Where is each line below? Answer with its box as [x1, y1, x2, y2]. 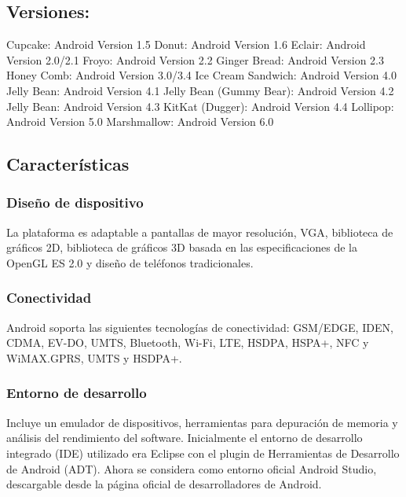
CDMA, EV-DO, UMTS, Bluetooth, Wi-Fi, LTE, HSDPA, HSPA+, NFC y [6, 334, 369, 351]
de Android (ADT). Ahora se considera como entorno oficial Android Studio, [6, 460, 377, 477]
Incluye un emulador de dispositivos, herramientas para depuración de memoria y [6, 414, 398, 430]
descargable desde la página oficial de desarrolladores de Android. [6, 476, 322, 492]
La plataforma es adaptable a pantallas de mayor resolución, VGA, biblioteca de [6, 223, 393, 240]
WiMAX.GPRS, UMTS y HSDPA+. [6, 349, 182, 366]
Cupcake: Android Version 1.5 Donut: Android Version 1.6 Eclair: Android [6, 36, 366, 53]
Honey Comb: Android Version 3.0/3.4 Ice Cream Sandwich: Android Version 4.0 [6, 67, 397, 83]
